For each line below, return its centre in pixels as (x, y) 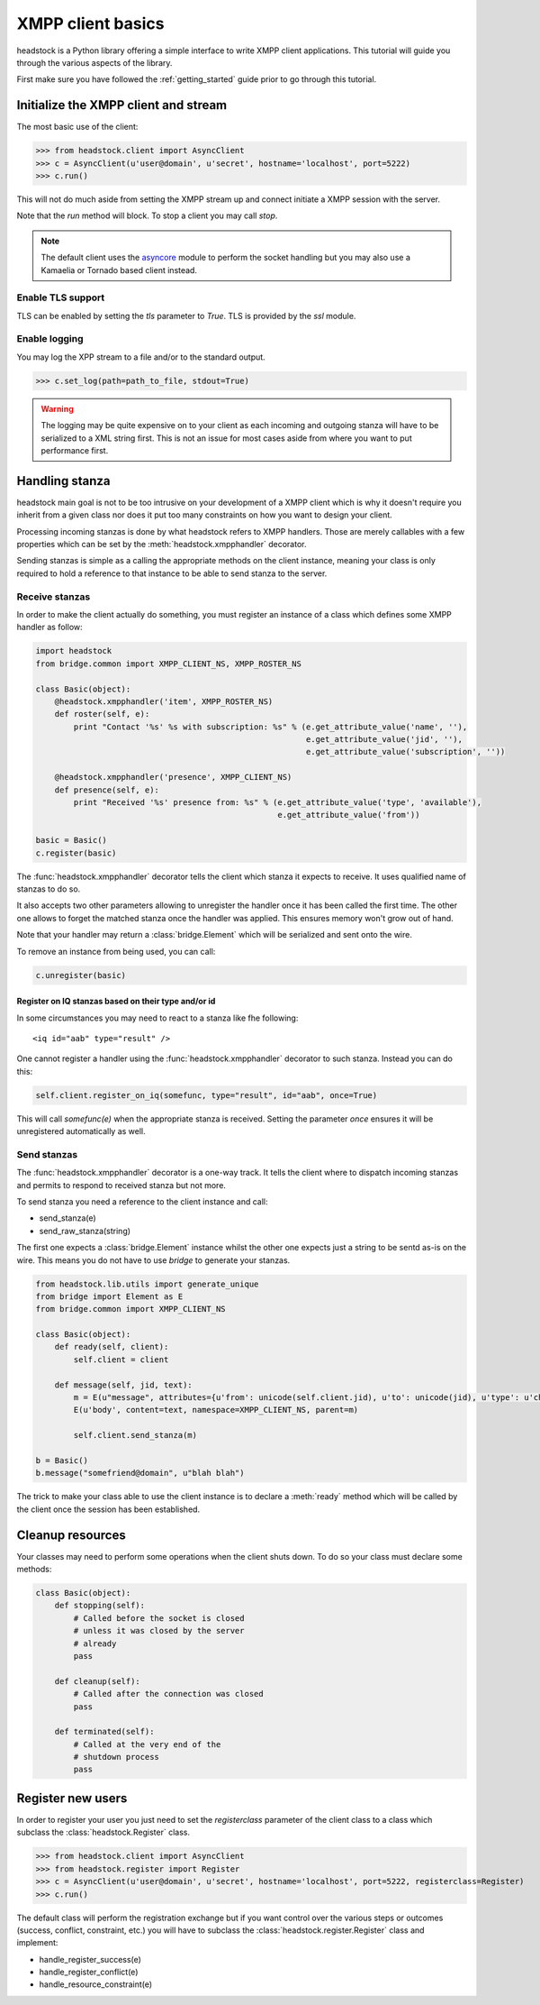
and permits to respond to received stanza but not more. (121, 1185)
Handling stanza (63, 481)
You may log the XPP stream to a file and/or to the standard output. (141, 357)
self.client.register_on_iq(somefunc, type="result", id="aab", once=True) (207, 1095)
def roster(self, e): (102, 714)
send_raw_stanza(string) (85, 1231)
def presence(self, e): (107, 790)
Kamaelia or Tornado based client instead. (119, 270)
